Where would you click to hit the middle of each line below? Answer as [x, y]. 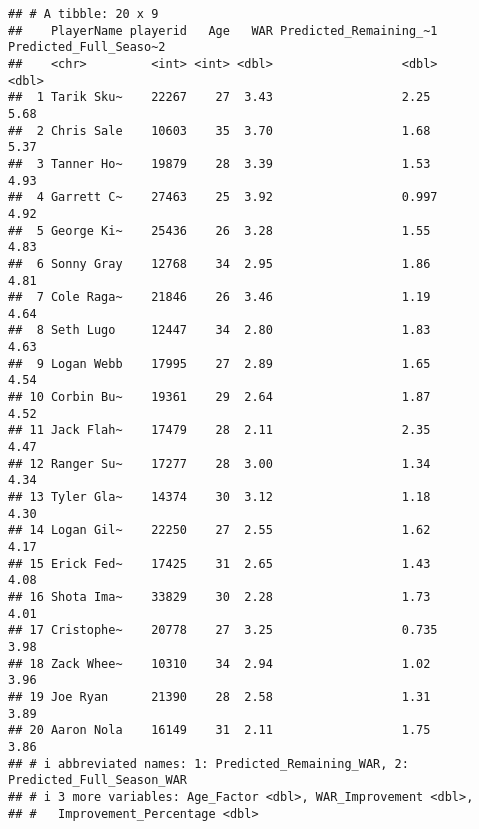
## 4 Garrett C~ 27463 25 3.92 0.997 [223, 197]
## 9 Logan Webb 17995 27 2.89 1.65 [219, 363]
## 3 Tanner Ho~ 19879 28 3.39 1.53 [219, 163]
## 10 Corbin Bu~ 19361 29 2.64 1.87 [219, 397]
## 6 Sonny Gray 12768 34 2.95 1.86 [219, 263]
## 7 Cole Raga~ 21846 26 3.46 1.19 [219, 297]
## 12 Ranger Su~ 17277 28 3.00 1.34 [219, 463]
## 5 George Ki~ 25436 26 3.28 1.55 [219, 230]
